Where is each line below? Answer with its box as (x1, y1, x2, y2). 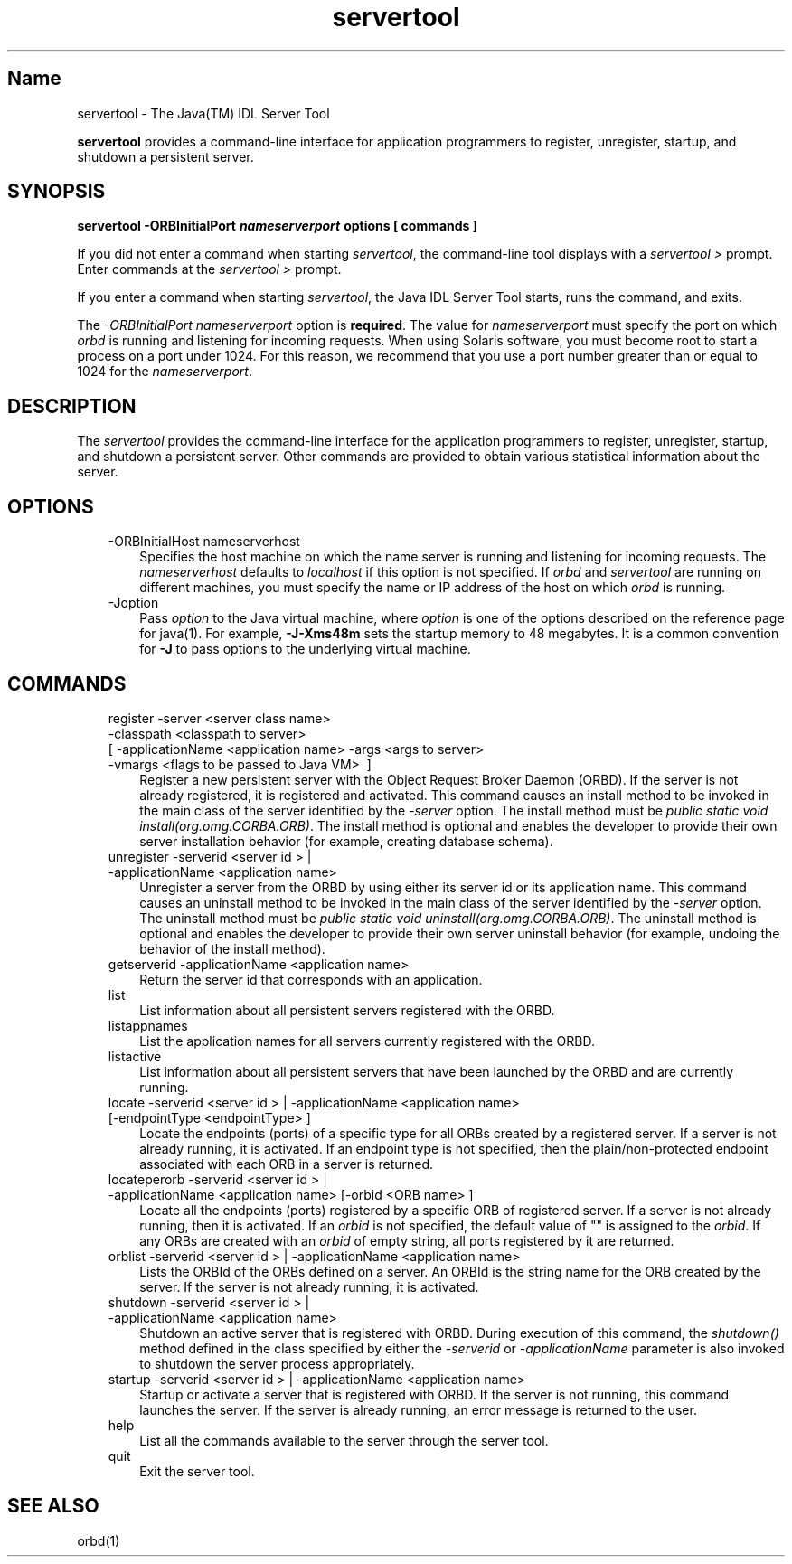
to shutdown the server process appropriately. (139, 1355, 415, 1371)
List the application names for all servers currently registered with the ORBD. (139, 1032, 595, 1049)
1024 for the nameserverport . (77, 363, 252, 380)
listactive (108, 1048, 162, 1064)
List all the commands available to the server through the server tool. (139, 1432, 549, 1448)
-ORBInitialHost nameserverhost (108, 533, 300, 550)
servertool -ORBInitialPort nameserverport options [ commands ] (77, 218, 478, 234)
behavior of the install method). (139, 940, 325, 956)
